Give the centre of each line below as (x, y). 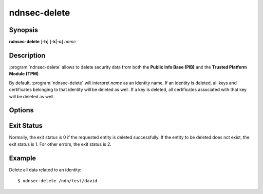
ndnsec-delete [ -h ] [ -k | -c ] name (42, 42)
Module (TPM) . (24, 74)
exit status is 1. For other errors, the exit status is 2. (60, 144)
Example (22, 158)
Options (21, 110)
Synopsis (24, 30)
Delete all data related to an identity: (45, 170)
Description (27, 55)
